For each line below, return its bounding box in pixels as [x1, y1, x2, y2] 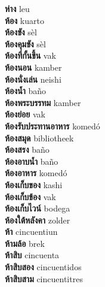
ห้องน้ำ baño [5, 84, 47, 97]
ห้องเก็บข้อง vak [5, 190, 56, 203]
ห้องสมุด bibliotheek [5, 131, 74, 144]
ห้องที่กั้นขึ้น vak [5, 49, 56, 62]
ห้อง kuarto [5, 14, 44, 26]
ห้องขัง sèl [5, 26, 37, 38]
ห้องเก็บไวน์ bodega [5, 202, 70, 215]
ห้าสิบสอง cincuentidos [5, 261, 82, 273]
